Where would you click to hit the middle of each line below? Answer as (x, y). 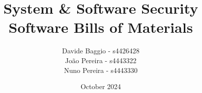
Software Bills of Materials (101, 27)
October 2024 (101, 86)
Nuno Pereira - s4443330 (101, 70)
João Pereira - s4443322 (101, 60)
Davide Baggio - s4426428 (101, 51)
